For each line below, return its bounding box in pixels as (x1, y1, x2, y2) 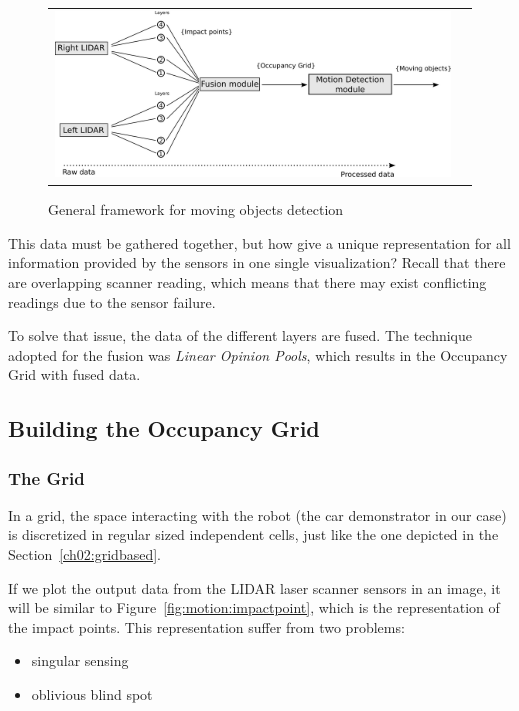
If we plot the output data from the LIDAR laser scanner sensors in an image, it (8, 577, 501, 598)
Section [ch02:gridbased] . (8, 544, 161, 565)
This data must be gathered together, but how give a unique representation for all (8, 232, 511, 253)
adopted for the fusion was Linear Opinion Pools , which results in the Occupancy (8, 344, 508, 365)
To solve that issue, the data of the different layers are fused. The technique (8, 325, 473, 346)
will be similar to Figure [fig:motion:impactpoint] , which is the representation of (8, 597, 500, 618)
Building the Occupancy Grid (8, 413, 320, 444)
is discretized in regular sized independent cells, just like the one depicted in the (8, 524, 499, 545)
